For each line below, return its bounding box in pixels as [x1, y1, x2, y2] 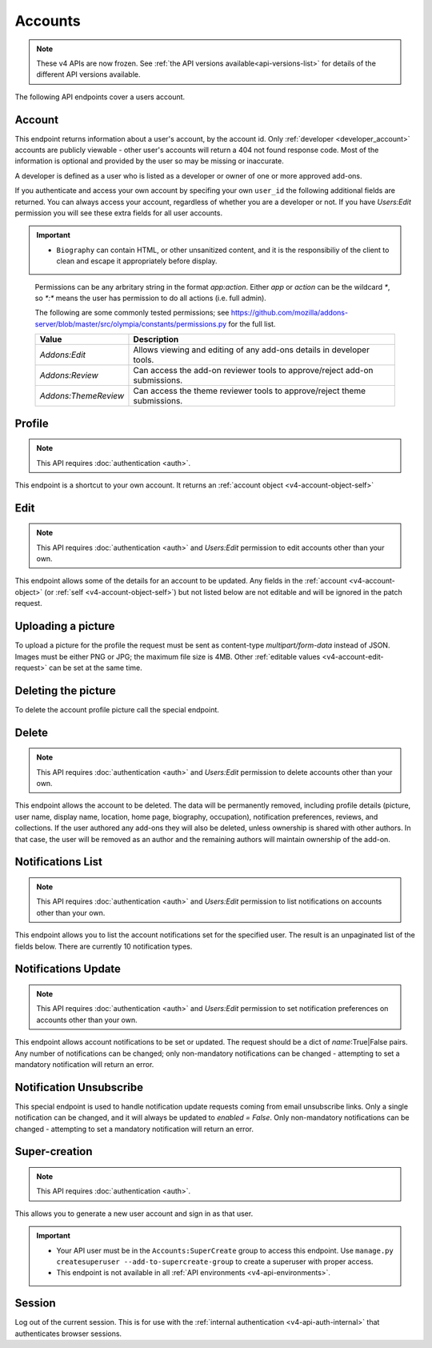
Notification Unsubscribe [14, 1081, 144, 1094]
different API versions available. [36, 70, 141, 79]
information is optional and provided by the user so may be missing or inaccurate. [14, 156, 284, 166]
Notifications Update [14, 962, 122, 976]
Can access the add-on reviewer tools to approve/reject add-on [133, 365, 374, 376]
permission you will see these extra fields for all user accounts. [14, 208, 223, 218]
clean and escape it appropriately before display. [56, 256, 218, 266]
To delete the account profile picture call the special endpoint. [14, 704, 220, 714]
